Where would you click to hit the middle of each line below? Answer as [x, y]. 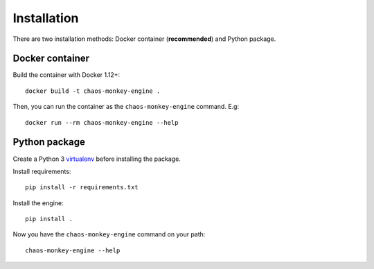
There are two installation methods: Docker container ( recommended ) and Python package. [144, 39]
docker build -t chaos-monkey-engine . [93, 91]
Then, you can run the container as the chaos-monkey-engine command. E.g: [126, 107]
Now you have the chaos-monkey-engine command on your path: [109, 234]
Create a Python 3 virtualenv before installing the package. [97, 159]
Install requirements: [42, 171]
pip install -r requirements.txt [82, 188]
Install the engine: [38, 203]
